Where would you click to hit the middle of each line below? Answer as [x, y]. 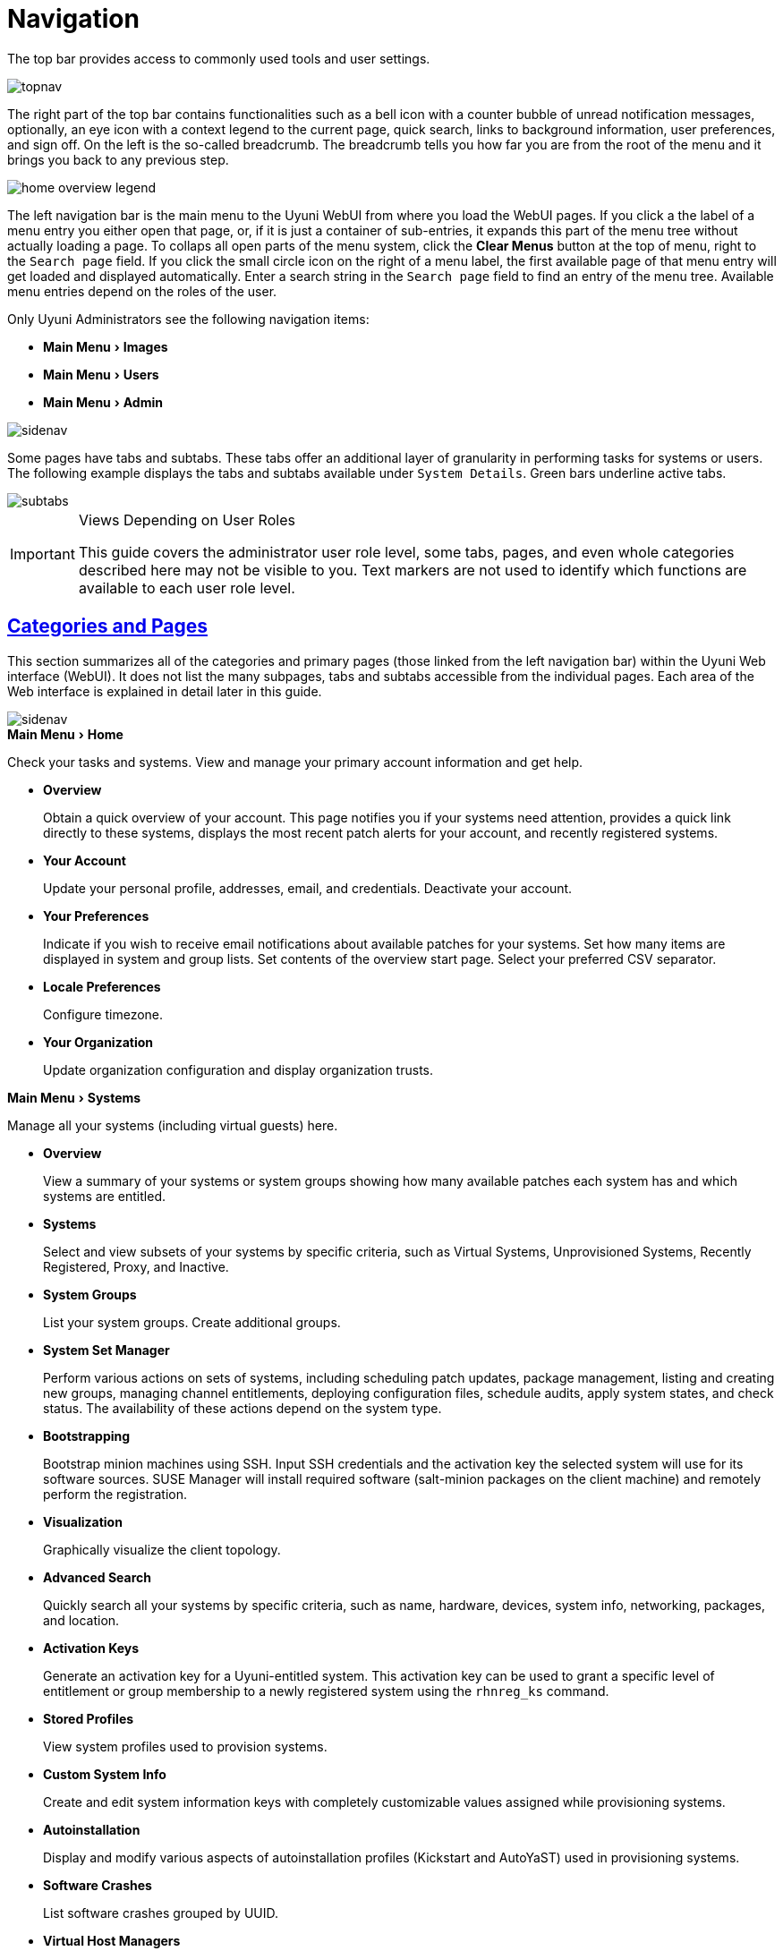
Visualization [83, 1521]
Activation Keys [91, 1648]
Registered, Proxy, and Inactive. [136, 1266]
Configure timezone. [103, 1014]
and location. [81, 1620]
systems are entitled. [104, 1196]
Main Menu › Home [65, 734]
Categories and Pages [107, 626]
